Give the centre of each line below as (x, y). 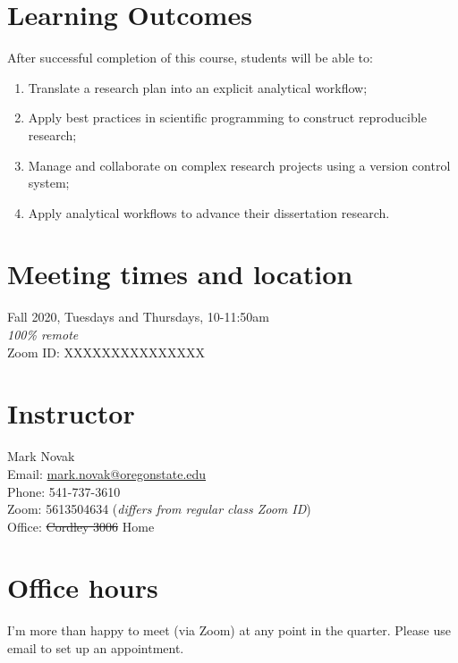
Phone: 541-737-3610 (64, 491)
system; (49, 183)
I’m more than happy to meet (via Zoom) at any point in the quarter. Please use (229, 630)
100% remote (43, 334)
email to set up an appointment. (96, 648)
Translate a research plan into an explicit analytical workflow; (198, 87)
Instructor (71, 413)
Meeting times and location (180, 274)
